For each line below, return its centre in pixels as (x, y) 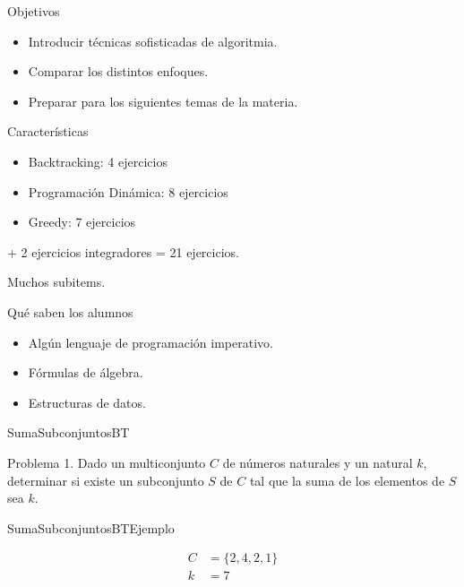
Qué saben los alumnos (70, 311)
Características (48, 131)
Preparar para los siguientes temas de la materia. (163, 101)
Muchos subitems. (56, 282)
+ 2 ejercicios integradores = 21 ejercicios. (123, 251)
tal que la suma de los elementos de (347, 480)
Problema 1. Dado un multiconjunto (107, 462)
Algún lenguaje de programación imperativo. (150, 342)
